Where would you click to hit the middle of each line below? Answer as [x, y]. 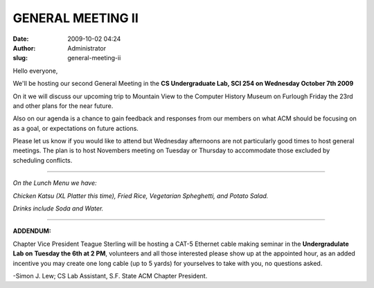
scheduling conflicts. [43, 160]
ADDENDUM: [32, 231]
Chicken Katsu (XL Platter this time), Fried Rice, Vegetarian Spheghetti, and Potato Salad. [141, 196]
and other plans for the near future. [63, 106]
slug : [20, 58]
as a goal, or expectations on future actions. [75, 128]
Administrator [87, 48]
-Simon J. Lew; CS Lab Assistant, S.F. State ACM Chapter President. [110, 276]
